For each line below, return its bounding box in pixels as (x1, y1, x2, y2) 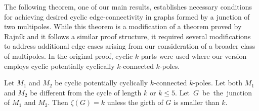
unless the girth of (107, 97, 163, 107)
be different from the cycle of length (30, 87, 142, 97)
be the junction (202, 87, 252, 97)
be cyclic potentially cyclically (55, 77, 148, 88)
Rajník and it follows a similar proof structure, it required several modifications (4, 31, 251, 41)
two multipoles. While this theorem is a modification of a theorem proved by (4, 21, 242, 32)
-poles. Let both (193, 77, 242, 88)
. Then (48, 97, 68, 107)
